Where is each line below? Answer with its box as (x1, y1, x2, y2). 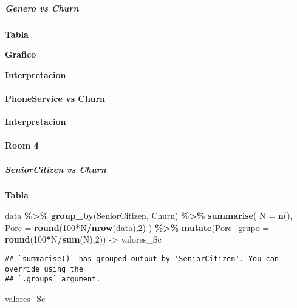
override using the (5, 264, 83, 273)
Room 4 (5, 139, 39, 152)
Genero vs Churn (5, 1, 79, 14)
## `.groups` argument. (5, 275, 101, 284)
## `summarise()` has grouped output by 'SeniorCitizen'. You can (5, 254, 279, 263)
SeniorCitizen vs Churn (5, 162, 106, 175)
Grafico (5, 48, 36, 61)
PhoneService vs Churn (5, 92, 106, 104)
